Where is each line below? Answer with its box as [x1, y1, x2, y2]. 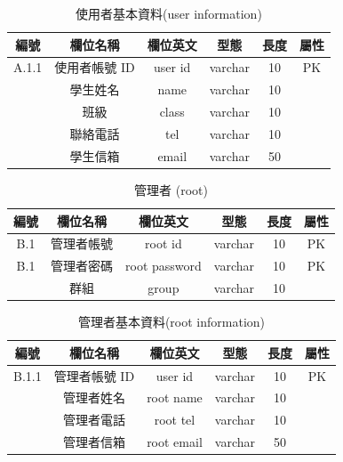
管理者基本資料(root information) [77, 312, 266, 331]
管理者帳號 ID [53, 366, 135, 385]
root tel [154, 410, 195, 429]
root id [145, 234, 182, 253]
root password [125, 256, 202, 275]
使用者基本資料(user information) [76, 4, 262, 22]
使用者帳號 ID [54, 58, 135, 77]
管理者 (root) [134, 180, 208, 199]
